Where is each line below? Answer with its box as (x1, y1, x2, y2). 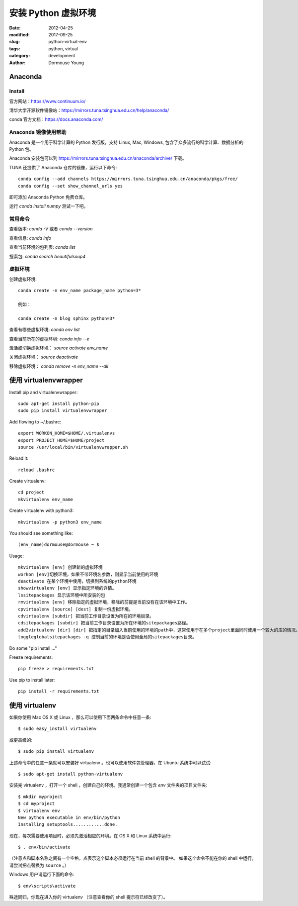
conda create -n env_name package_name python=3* (18, 288, 142, 294)
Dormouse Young (48, 60, 84, 66)
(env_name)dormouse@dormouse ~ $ (18, 542, 99, 547)
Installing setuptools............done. (18, 821, 118, 827)
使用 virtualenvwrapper (9, 376, 83, 385)
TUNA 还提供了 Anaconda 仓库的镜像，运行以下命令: (9, 164, 117, 170)
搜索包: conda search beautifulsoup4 (9, 253, 86, 259)
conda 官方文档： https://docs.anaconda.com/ (9, 116, 103, 122)
